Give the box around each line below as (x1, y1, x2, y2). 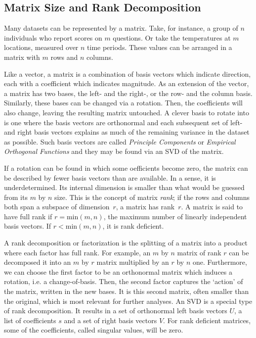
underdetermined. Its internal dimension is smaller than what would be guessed (4, 182, 245, 193)
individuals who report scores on (4, 32, 102, 43)
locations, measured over (4, 42, 79, 52)
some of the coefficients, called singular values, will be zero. (4, 325, 183, 335)
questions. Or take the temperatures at (113, 32, 231, 43)
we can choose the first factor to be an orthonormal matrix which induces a (4, 266, 233, 277)
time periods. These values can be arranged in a (87, 42, 232, 52)
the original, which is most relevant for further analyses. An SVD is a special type (4, 295, 253, 306)
